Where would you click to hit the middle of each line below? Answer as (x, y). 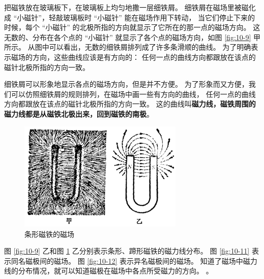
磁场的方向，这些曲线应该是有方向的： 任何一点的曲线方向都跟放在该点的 (133, 57)
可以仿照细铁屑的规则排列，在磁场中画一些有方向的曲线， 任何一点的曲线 (133, 94)
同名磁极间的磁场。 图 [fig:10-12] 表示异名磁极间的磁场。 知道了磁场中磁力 (134, 260)
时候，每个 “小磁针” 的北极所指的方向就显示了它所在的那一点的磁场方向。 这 (132, 27)
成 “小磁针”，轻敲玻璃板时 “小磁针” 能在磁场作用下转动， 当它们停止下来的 (130, 17)
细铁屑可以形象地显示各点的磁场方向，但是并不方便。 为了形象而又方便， (126, 84)
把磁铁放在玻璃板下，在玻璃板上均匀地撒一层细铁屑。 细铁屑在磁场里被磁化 (130, 7)
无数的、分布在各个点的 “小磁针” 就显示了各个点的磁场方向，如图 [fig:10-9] (128, 37)
